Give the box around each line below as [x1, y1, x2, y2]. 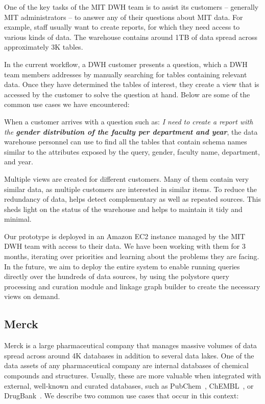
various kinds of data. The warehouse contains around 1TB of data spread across [4, 31, 257, 42]
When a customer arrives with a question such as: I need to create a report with [4, 116, 253, 126]
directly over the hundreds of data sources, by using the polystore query [4, 271, 229, 282]
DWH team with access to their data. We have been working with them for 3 [4, 241, 246, 251]
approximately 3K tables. [4, 41, 83, 52]
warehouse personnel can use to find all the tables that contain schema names [4, 136, 247, 147]
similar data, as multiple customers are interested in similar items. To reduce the [4, 183, 257, 194]
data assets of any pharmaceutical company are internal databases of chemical [4, 360, 249, 371]
